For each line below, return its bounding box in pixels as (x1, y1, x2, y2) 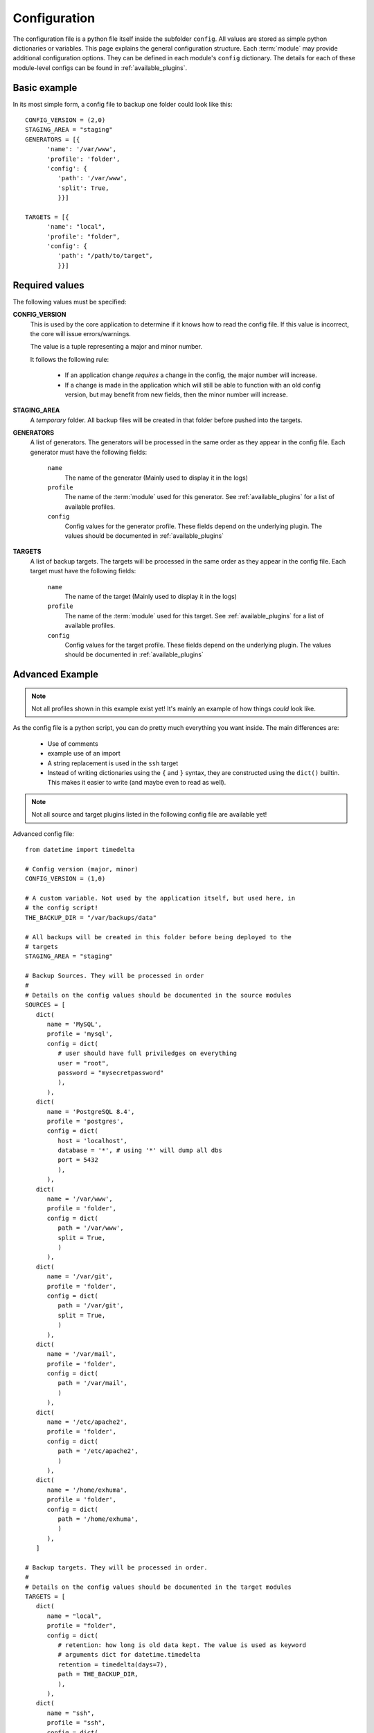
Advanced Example (12, 669, 99, 681)
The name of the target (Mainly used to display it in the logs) (64, 592, 237, 600)
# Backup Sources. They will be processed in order (25, 972, 204, 980)
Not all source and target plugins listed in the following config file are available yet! (31, 810, 267, 819)
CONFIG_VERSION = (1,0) (25, 875, 106, 883)
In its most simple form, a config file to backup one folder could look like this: (12, 100, 233, 108)
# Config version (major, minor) (25, 865, 139, 873)
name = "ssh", (46, 1709, 95, 1717)
